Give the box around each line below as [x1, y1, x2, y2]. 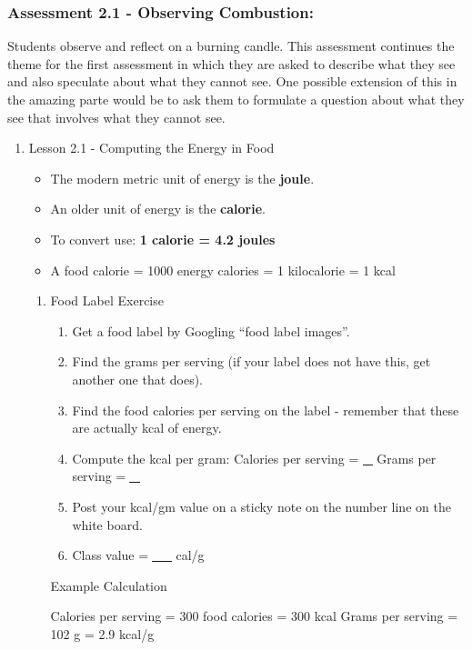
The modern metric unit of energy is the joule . [50, 168, 315, 187]
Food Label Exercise [50, 291, 164, 310]
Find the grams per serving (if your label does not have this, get [72, 352, 431, 371]
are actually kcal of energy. [72, 418, 222, 437]
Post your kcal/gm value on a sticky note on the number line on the [72, 496, 451, 515]
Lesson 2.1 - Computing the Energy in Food [28, 138, 275, 157]
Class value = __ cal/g [72, 545, 205, 565]
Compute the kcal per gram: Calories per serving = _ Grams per [72, 448, 437, 467]
